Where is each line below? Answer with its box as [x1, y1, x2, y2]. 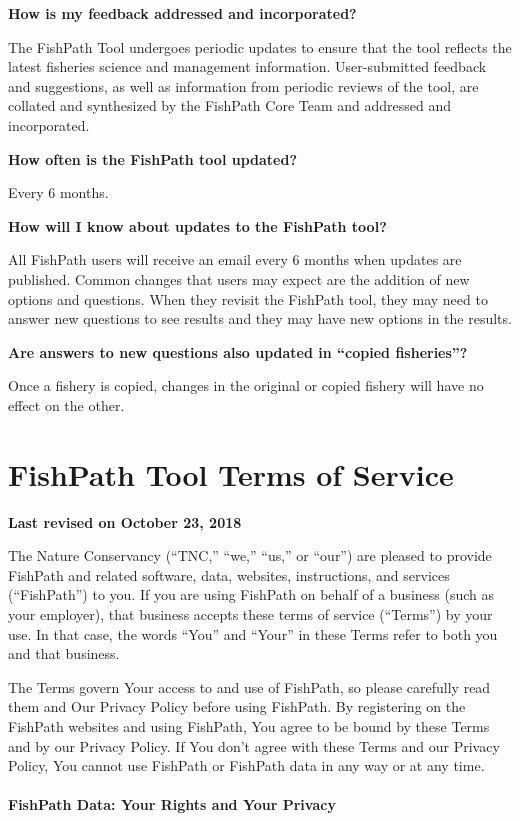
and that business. [8, 643, 120, 664]
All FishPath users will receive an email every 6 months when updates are [8, 249, 462, 270]
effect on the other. [8, 394, 125, 415]
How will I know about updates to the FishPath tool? [8, 215, 387, 236]
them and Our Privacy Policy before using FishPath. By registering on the [8, 696, 466, 717]
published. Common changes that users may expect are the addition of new [8, 268, 470, 289]
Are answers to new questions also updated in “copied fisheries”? [8, 341, 468, 362]
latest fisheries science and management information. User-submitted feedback [8, 56, 487, 77]
